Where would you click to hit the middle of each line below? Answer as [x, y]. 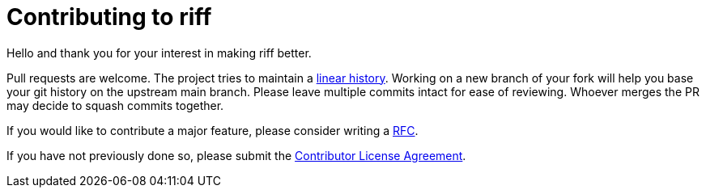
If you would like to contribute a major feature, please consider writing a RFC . [213, 130]
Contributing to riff [109, 17]
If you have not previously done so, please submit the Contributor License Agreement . [236, 155]
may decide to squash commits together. [115, 105]
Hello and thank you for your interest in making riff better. [159, 53]
